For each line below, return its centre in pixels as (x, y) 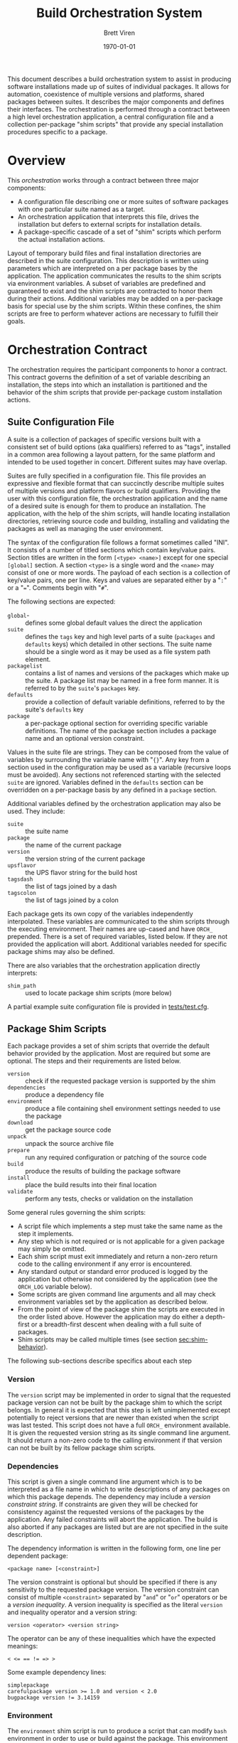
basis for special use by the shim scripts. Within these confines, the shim (114, 306)
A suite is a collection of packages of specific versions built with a (104, 439)
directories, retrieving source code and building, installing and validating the (119, 521)
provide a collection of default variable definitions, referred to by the (125, 702)
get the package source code (68, 1130)
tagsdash (20, 879)
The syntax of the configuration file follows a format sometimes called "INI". (118, 542)
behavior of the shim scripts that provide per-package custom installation (115, 392)
